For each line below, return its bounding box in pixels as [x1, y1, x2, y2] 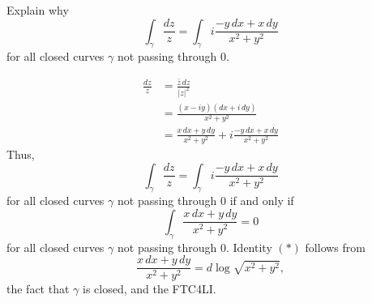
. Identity [225, 238, 272, 255]
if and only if [229, 192, 294, 209]
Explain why [6, 2, 69, 18]
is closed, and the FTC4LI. [82, 280, 216, 297]
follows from [305, 238, 366, 255]
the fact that [6, 280, 70, 297]
